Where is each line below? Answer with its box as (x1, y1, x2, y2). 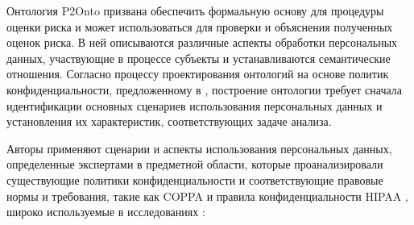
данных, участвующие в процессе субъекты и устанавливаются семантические (6, 49, 391, 66)
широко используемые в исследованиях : (6, 203, 205, 220)
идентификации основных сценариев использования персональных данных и (6, 97, 383, 114)
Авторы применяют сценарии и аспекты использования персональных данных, (6, 140, 392, 156)
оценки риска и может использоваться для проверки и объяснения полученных (6, 18, 393, 35)
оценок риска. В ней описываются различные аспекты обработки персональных (6, 34, 398, 51)
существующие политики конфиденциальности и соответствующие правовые (6, 171, 383, 188)
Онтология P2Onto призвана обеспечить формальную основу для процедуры (6, 2, 384, 19)
